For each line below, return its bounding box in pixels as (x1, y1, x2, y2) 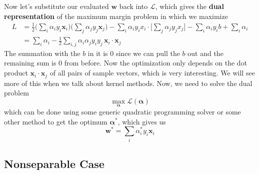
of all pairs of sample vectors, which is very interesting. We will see (49, 67, 255, 78)
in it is (87, 47, 108, 58)
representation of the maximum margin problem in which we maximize (4, 10, 228, 21)
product (4, 67, 28, 78)
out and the (187, 47, 223, 58)
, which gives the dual (155, 1, 224, 11)
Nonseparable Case (4, 155, 104, 171)
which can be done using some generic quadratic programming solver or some (4, 106, 241, 116)
